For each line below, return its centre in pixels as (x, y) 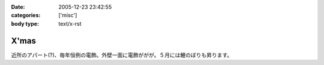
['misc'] (68, 16)
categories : (26, 16)
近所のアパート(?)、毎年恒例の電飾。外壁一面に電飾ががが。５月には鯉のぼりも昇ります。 (122, 55)
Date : (18, 7)
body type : (25, 23)
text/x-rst (70, 23)
